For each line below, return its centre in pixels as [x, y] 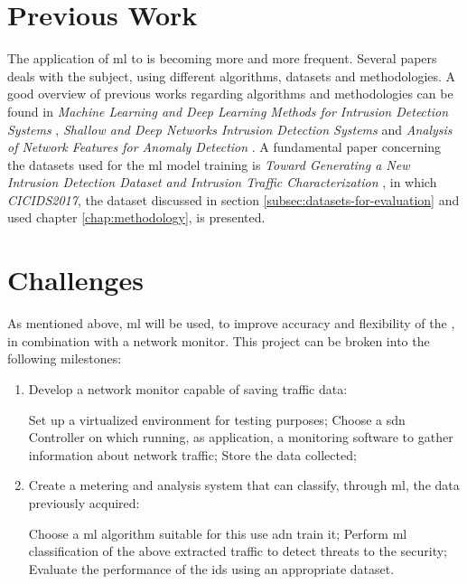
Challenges [75, 280]
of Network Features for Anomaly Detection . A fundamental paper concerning [224, 147]
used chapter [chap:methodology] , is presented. [136, 217]
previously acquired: [84, 502]
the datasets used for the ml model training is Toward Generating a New [209, 164]
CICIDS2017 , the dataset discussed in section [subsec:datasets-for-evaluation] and [233, 199]
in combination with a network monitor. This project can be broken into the [219, 340]
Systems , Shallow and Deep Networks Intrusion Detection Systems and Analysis [230, 129]
